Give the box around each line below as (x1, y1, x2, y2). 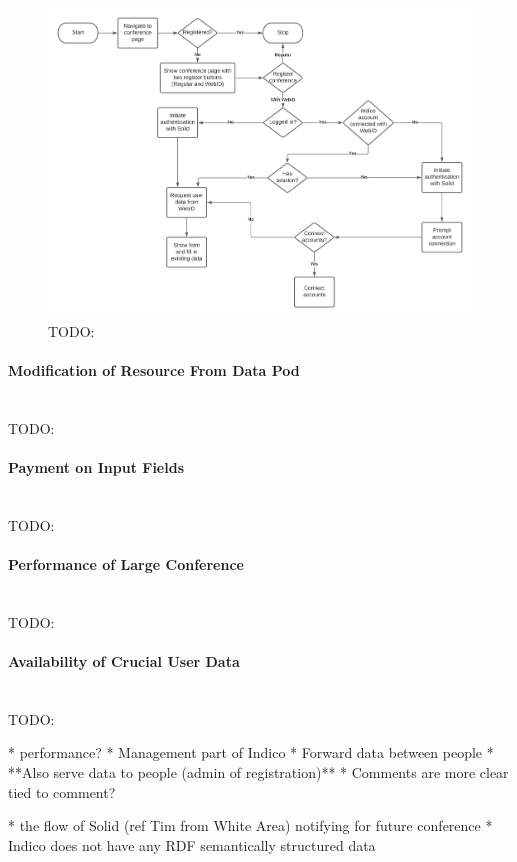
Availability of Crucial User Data (8, 650, 240, 671)
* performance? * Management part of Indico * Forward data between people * (8, 742, 494, 763)
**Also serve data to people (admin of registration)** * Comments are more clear (8, 761, 509, 782)
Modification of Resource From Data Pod (8, 359, 300, 380)
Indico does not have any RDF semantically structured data (8, 834, 376, 855)
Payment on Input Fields (8, 456, 185, 477)
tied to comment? (8, 781, 116, 802)
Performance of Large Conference (8, 553, 244, 574)
